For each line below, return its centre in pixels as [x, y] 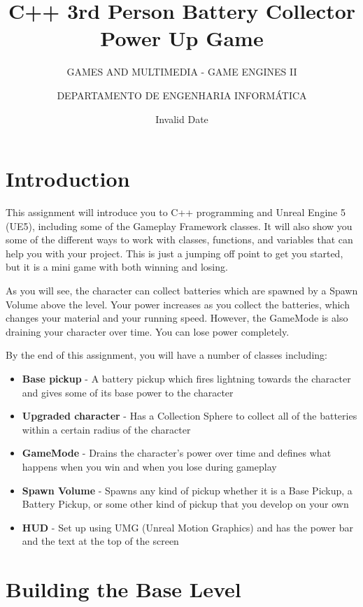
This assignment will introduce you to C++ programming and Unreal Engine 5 [176, 212]
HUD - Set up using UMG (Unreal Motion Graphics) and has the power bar [187, 527]
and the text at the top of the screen [100, 541]
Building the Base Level [123, 589]
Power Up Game [182, 38]
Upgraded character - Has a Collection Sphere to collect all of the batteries [190, 416]
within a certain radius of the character [106, 429]
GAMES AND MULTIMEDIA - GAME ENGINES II [182, 72]
